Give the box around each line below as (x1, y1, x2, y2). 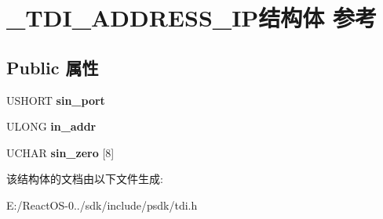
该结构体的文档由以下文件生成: (6, 171, 163, 187)
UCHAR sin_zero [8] (6, 144, 115, 160)
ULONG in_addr (6, 118, 97, 135)
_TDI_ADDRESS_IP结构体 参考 (6, 2, 378, 34)
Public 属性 (6, 55, 99, 79)
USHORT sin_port (6, 92, 105, 108)
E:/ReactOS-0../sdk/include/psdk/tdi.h (6, 196, 198, 213)
